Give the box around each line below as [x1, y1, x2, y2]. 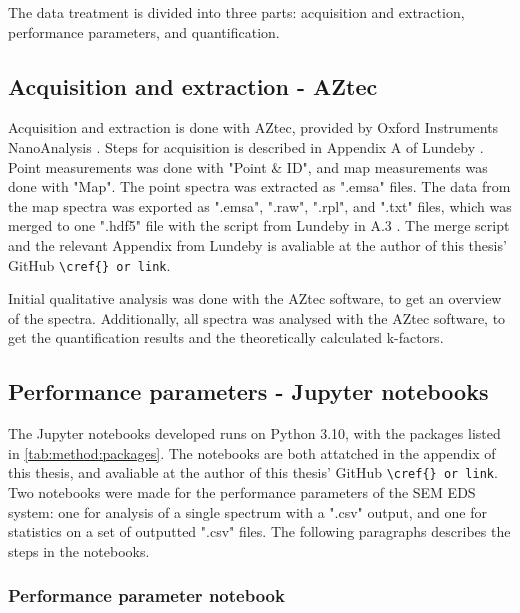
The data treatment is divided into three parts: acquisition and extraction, [8, 2, 465, 22]
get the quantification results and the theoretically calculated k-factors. [8, 327, 444, 348]
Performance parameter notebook [8, 583, 285, 608]
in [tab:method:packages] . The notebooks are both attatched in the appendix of [8, 442, 496, 463]
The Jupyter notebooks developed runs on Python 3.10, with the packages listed [8, 423, 501, 444]
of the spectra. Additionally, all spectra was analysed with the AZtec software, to [8, 307, 506, 328]
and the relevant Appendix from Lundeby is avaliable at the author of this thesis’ [8, 234, 507, 255]
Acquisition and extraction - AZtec [8, 70, 378, 101]
